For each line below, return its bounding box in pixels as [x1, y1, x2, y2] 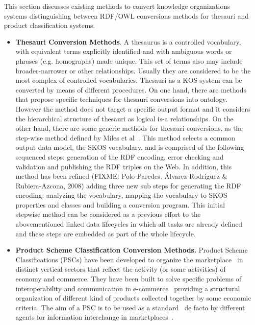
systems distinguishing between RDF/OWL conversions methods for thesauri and [4, 10, 249, 21]
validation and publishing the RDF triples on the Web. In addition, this [15, 161, 232, 171]
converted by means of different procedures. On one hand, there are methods [15, 84, 247, 94]
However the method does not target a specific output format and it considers [15, 103, 250, 114]
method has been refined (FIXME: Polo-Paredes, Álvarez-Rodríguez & [15, 171, 228, 181]
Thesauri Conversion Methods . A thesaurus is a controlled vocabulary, [15, 36, 241, 46]
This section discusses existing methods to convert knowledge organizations [4, 1, 230, 11]
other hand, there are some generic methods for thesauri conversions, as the [15, 123, 243, 133]
